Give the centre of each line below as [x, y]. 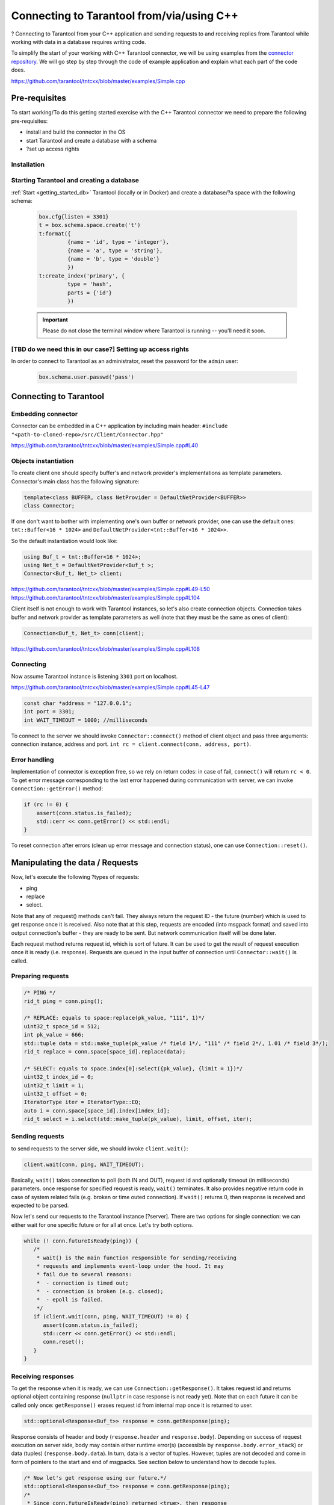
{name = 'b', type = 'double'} [113, 259]
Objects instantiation [42, 461]
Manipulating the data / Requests [75, 863]
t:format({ [55, 234]
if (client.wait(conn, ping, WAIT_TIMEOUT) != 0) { [111, 1317]
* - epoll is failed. [70, 1300]
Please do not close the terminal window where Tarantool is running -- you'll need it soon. [154, 330]
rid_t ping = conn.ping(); [63, 1001]
